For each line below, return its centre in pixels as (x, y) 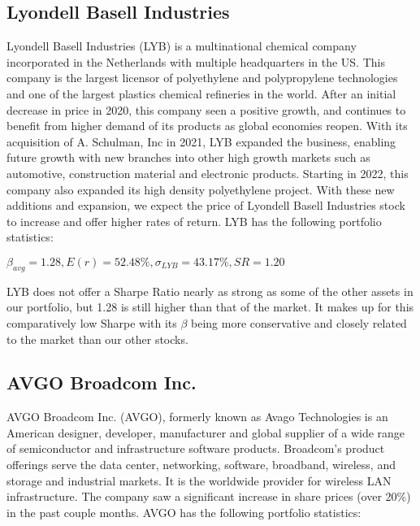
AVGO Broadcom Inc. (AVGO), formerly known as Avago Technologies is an (197, 417)
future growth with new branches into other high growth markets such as (188, 157)
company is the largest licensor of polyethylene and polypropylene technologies (202, 78)
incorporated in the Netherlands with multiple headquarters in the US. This (196, 61)
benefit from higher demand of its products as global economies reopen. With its (207, 126)
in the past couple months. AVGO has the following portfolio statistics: (184, 512)
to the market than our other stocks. (97, 339)
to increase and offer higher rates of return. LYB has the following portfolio (194, 221)
